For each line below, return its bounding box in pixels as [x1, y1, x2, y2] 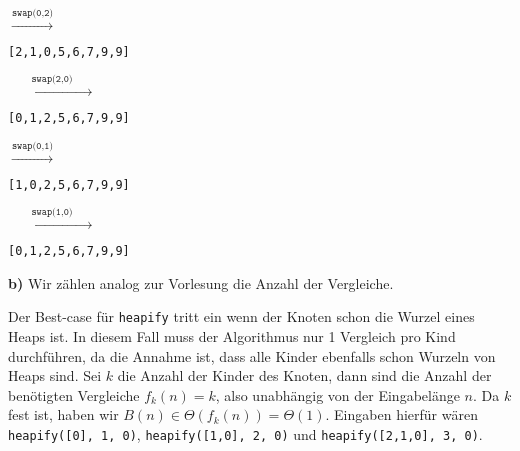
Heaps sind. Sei [8, 365, 102, 386]
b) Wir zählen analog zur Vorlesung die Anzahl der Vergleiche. [8, 272, 394, 293]
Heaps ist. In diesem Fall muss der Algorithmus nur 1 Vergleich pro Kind [8, 326, 456, 347]
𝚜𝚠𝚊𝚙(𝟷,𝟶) [31, 207, 73, 218]
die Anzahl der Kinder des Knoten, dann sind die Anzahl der [117, 365, 492, 386]
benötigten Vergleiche [8, 384, 140, 405]
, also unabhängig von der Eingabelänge [215, 384, 460, 405]
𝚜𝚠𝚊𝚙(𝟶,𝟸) [11, 8, 54, 18]
